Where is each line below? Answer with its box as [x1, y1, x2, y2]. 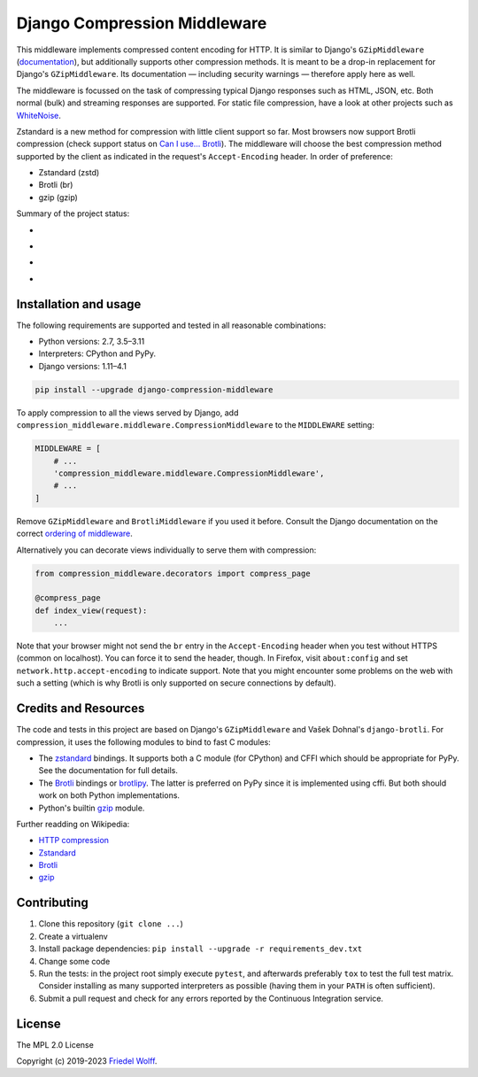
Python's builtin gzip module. [38, 802, 145, 813]
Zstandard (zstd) [38, 167, 100, 178]
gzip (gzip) [38, 191, 79, 203]
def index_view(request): [35, 605, 148, 616]
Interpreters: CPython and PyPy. [38, 348, 157, 359]
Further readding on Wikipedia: [16, 818, 130, 829]
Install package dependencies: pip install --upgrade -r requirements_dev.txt [38, 943, 363, 954]
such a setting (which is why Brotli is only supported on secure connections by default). [16, 678, 336, 688]
